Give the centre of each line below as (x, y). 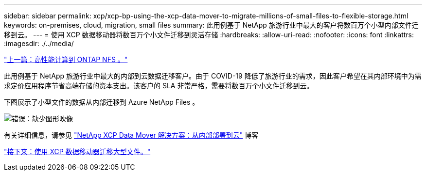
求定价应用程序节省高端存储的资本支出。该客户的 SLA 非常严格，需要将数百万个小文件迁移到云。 (159, 86)
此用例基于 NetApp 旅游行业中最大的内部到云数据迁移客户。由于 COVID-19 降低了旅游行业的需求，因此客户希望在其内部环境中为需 (213, 76)
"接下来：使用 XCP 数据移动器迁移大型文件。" (77, 151)
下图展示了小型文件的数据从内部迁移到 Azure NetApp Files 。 (102, 102)
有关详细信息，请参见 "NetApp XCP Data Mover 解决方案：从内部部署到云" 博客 (131, 135)
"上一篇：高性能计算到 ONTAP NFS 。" (66, 59)
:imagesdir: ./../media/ (39, 43)
